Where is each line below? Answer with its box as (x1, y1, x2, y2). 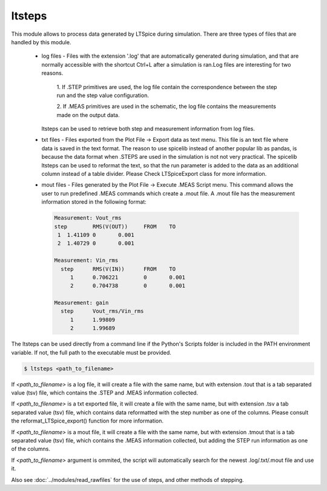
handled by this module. (11, 38, 71, 45)
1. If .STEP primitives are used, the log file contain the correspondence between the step (56, 83, 277, 90)
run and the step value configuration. (56, 92, 150, 99)
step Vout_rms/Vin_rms (61, 308, 144, 315)
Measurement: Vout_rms (54, 215, 122, 221)
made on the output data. (56, 111, 120, 118)
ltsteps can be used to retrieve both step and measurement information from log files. (41, 125, 256, 133)
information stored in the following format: (41, 198, 147, 205)
